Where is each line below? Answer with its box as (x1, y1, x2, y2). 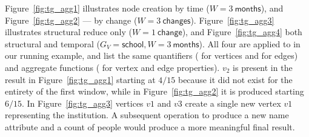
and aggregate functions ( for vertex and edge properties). (5, 61, 220, 73)
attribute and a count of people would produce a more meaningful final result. (5, 120, 295, 133)
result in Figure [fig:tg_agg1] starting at (5, 73, 156, 85)
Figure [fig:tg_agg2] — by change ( (5, 13, 138, 26)
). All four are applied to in (199, 37, 301, 50)
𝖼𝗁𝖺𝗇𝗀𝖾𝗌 (162, 16, 191, 25)
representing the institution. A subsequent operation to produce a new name (5, 109, 289, 121)
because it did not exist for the (178, 73, 293, 85)
